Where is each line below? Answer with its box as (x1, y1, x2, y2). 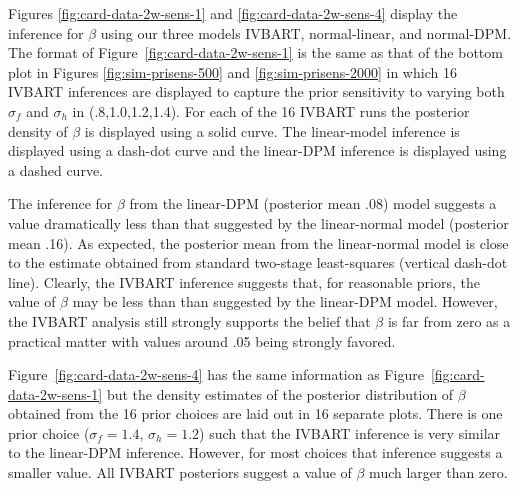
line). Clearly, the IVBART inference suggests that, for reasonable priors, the (8, 271, 480, 292)
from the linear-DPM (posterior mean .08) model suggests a (129, 193, 497, 214)
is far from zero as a (387, 310, 511, 331)
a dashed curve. (8, 159, 104, 180)
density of (8, 120, 68, 141)
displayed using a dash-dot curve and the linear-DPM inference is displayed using (8, 140, 507, 161)
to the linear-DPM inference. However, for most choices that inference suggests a (8, 442, 503, 463)
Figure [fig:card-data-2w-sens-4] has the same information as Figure (8, 364, 424, 385)
